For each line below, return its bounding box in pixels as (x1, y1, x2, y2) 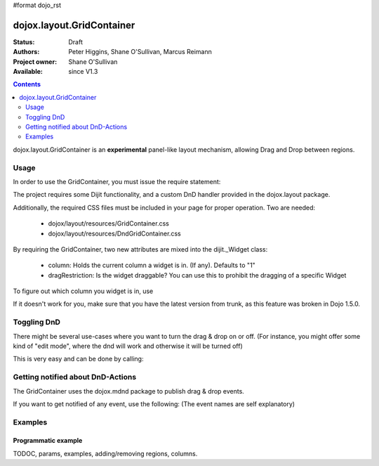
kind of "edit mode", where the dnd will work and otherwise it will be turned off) (13, 342, 244, 350)
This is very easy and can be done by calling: (13, 355, 144, 363)
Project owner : (13, 57, 58, 66)
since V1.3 (68, 67, 98, 76)
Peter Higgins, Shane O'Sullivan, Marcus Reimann (68, 48, 212, 56)
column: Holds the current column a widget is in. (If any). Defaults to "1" (48, 261, 255, 270)
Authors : (13, 48, 40, 56)
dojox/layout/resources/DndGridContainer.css (48, 229, 182, 238)
